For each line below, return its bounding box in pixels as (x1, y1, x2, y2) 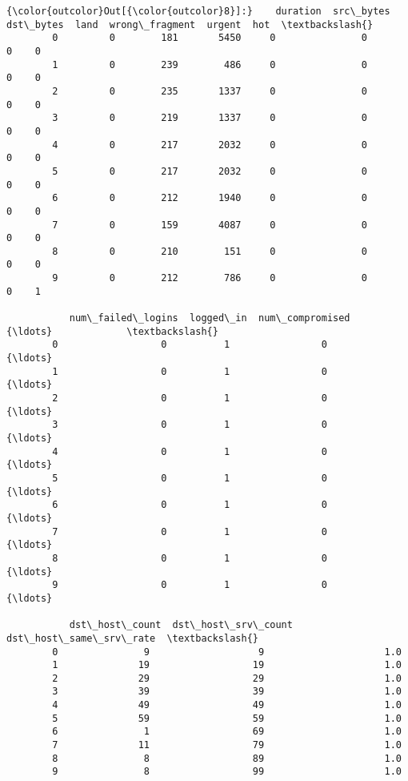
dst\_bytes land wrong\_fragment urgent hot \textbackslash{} (6, 18, 374, 30)
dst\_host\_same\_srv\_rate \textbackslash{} (6, 632, 258, 644)
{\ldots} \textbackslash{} (6, 325, 218, 337)
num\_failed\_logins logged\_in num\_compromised (69, 312, 350, 324)
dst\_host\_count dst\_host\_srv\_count (69, 619, 293, 631)
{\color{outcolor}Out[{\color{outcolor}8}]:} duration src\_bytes (6, 6, 390, 17)
